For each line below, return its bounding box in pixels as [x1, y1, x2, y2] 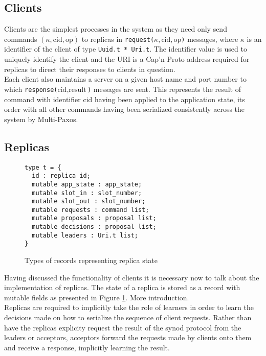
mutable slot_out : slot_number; [32, 198, 146, 205]
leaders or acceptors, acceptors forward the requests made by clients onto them [4, 332, 252, 343]
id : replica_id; [32, 172, 91, 180]
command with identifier [4, 93, 81, 104]
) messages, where [181, 33, 238, 44]
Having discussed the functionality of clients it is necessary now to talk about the [4, 272, 259, 282]
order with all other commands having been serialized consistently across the [4, 104, 245, 114]
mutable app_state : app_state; [32, 180, 142, 188]
